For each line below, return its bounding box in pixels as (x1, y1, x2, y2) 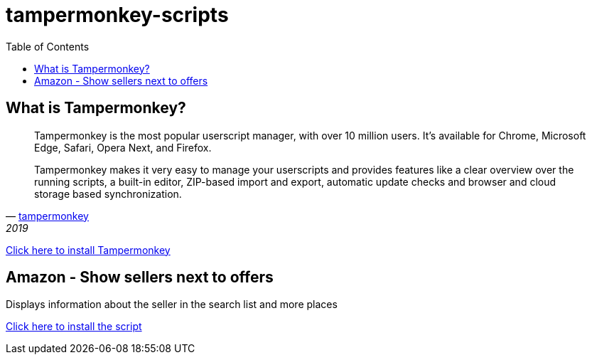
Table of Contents (6, 40, 90, 53)
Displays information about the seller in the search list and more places (6, 298, 338, 311)
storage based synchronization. (34, 187, 182, 200)
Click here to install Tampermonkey (6, 243, 171, 256)
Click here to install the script (6, 320, 142, 333)
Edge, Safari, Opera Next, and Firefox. (34, 141, 212, 154)
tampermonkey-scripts (6, 3, 229, 27)
